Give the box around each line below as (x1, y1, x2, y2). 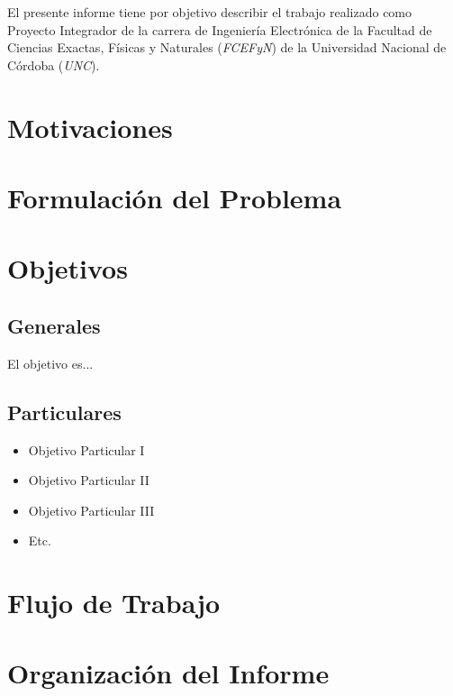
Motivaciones (7, 108, 173, 145)
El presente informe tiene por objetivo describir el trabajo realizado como (7, 3, 412, 21)
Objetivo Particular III (28, 500, 155, 519)
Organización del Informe (7, 655, 330, 691)
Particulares (7, 398, 122, 426)
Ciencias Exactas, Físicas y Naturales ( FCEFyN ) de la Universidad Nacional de (7, 38, 447, 57)
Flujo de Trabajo (7, 584, 221, 621)
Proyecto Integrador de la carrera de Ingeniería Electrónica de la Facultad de (7, 20, 432, 39)
